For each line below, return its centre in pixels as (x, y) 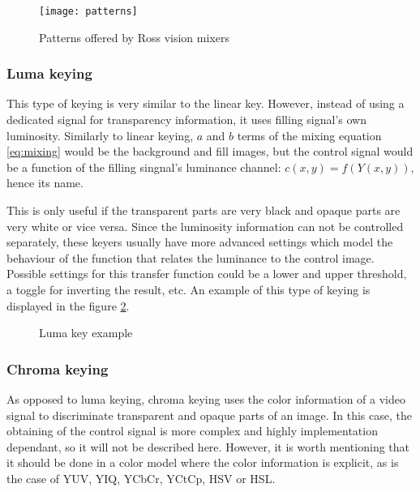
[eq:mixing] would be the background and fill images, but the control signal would (210, 151)
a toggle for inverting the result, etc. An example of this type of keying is (189, 289)
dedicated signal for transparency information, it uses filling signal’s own (186, 120)
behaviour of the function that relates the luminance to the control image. (191, 257)
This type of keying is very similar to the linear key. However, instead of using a (206, 103)
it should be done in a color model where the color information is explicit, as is (203, 462)
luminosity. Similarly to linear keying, (100, 135)
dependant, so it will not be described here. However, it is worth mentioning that (208, 446)
